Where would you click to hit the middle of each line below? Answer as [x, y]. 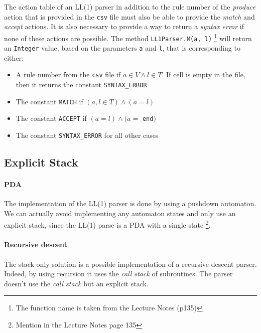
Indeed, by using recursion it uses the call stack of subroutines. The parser [118, 274]
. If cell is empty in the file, [204, 74]
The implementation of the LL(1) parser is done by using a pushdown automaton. [130, 203]
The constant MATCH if [49, 101]
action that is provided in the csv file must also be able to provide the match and [129, 16]
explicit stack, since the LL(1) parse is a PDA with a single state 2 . [107, 224]
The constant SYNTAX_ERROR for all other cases [87, 135]
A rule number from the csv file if [68, 74]
